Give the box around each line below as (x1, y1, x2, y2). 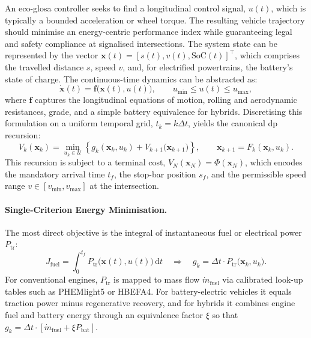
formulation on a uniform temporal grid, (5, 117, 153, 129)
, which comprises (235, 49, 300, 61)
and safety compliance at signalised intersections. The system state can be (5, 37, 278, 49)
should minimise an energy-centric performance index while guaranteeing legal (5, 25, 292, 38)
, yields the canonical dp (188, 117, 278, 129)
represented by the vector (5, 49, 98, 61)
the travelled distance (5, 60, 84, 73)
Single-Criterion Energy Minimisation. (5, 203, 168, 215)
